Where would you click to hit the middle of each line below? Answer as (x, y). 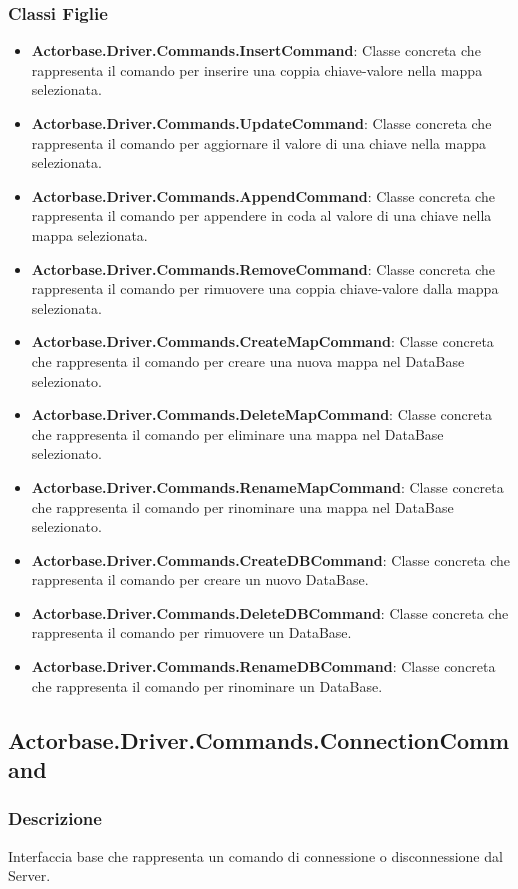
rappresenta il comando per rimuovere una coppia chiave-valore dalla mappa (265, 288)
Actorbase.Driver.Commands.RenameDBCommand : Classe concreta (263, 666)
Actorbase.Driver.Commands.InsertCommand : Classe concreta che (256, 50)
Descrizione (55, 818)
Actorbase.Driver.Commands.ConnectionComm (259, 739)
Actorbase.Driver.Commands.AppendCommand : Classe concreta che (263, 195)
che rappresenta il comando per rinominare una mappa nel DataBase (242, 506)
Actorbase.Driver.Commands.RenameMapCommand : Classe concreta (267, 486)
